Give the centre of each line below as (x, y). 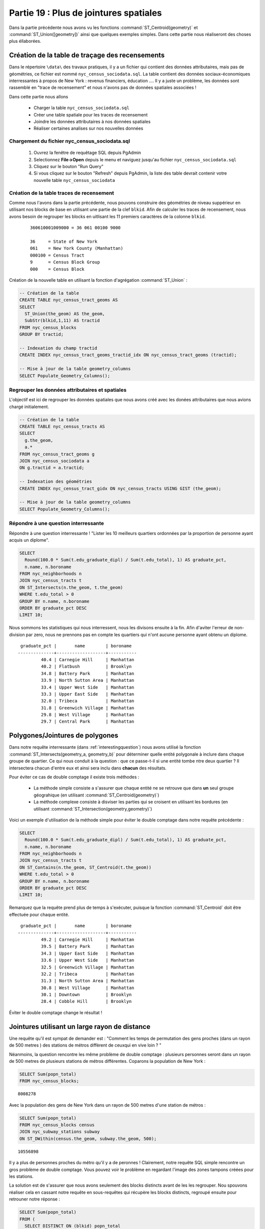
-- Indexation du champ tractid (58, 348)
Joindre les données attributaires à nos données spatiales (92, 121)
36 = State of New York (64, 241)
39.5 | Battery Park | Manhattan (88, 947)
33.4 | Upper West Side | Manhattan (88, 687)
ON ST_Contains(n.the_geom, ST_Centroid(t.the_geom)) (85, 867)
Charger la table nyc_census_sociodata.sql (81, 108)
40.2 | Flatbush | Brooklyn (86, 667)
